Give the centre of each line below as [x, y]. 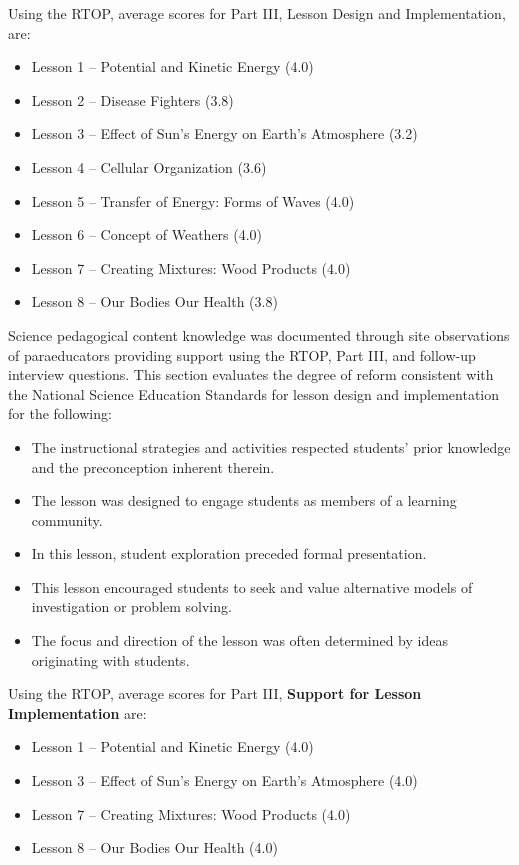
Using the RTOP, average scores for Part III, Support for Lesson [215, 693]
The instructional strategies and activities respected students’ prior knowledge [271, 446]
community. [67, 519]
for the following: [60, 413]
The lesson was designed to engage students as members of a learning [244, 500]
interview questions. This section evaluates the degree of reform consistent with [251, 374]
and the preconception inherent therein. [153, 466]
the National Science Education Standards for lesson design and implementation [254, 393]
